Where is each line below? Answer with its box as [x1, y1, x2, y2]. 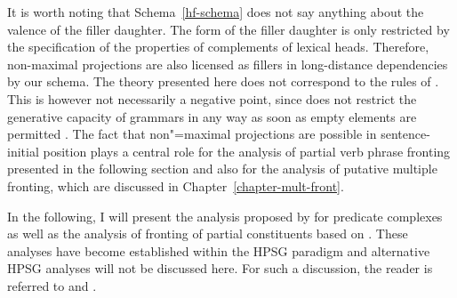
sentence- [381, 125, 430, 143]
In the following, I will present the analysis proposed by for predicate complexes [7, 206, 443, 225]
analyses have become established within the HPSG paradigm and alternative [7, 241, 430, 260]
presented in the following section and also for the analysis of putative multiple [7, 159, 437, 178]
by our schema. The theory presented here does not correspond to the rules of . [7, 72, 439, 91]
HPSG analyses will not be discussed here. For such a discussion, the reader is [7, 259, 433, 278]
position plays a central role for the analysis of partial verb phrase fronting [43, 141, 451, 160]
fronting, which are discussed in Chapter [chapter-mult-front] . [7, 176, 344, 195]
